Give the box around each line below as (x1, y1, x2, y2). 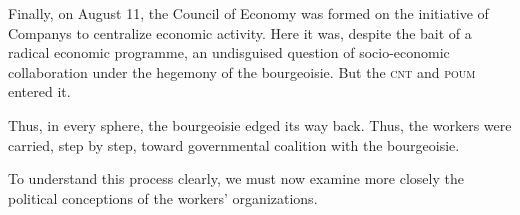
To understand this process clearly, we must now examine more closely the (8, 168, 464, 189)
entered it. (8, 81, 71, 102)
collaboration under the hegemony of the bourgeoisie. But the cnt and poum (8, 61, 476, 82)
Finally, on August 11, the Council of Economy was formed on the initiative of (8, 3, 489, 23)
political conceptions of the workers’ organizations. (8, 187, 318, 208)
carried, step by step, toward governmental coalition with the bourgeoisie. (8, 134, 460, 155)
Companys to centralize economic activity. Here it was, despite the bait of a (8, 22, 472, 43)
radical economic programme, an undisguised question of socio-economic (8, 42, 450, 63)
